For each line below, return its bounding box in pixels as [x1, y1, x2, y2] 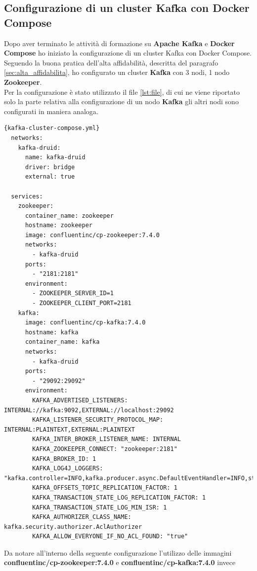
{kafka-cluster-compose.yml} [4, 125, 100, 132]
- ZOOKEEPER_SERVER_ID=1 [32, 290, 114, 297]
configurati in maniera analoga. [4, 106, 98, 116]
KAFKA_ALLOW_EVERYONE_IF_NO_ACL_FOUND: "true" [32, 533, 188, 540]
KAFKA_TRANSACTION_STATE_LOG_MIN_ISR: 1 [32, 504, 167, 511]
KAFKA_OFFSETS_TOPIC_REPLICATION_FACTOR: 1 [32, 484, 177, 492]
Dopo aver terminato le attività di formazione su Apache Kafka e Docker [4, 38, 235, 48]
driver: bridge [25, 163, 75, 171]
